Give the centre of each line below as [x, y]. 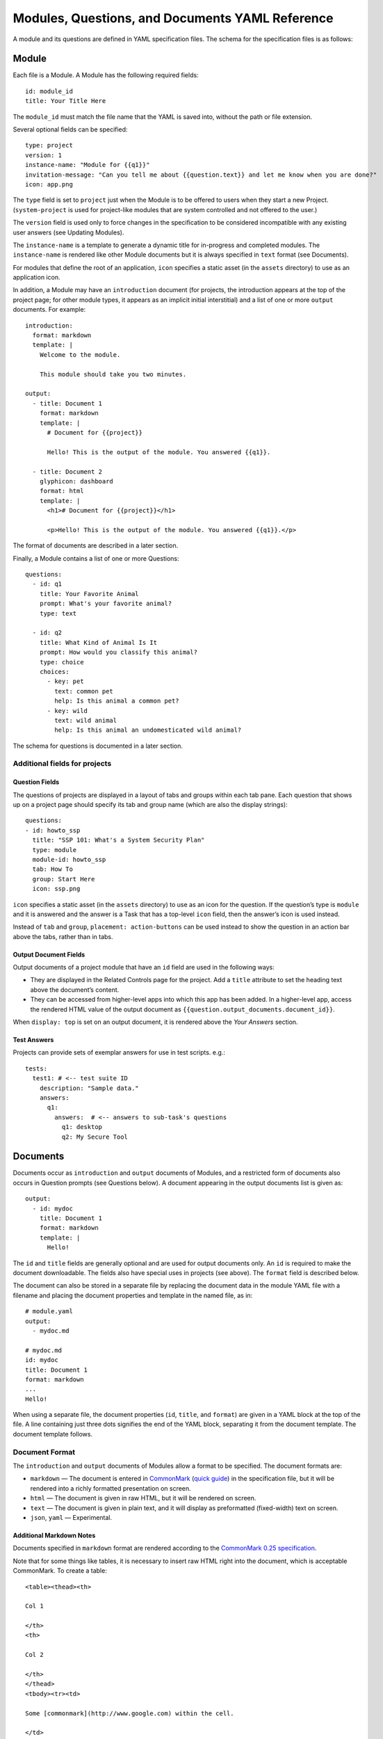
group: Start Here [64, 879]
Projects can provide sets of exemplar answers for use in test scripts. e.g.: [119, 1052]
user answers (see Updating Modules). [68, 232]
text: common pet [84, 691]
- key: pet [65, 681]
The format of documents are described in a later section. [96, 545]
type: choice [62, 662]
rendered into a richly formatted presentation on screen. [111, 1488]
